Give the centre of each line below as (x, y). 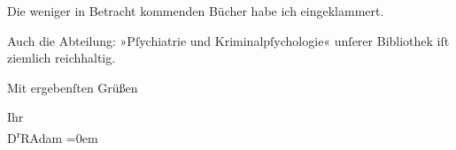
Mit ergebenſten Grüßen (73, 87)
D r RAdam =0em (53, 136)
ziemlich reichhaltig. (62, 58)
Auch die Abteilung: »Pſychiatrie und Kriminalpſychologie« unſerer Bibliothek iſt (228, 40)
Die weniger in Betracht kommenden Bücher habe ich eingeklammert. (196, 11)
